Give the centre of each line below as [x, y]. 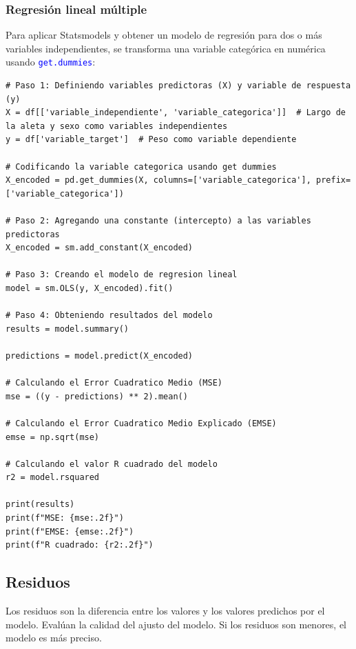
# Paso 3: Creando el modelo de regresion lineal [122, 275]
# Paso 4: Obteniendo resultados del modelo [109, 316]
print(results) [40, 505]
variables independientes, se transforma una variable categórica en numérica [166, 48]
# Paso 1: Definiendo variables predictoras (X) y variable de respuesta [178, 86]
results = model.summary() [67, 329]
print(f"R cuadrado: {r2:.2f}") [80, 545]
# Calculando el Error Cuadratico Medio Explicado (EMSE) [141, 423]
